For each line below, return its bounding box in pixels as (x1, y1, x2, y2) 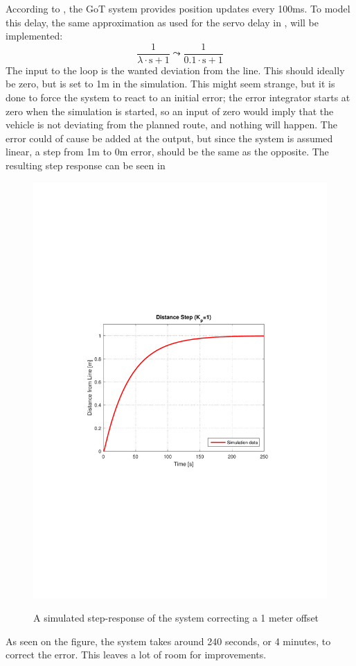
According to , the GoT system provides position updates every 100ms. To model (6, 1, 350, 15)
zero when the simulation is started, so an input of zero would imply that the (6, 103, 334, 118)
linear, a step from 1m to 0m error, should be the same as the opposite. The (6, 144, 329, 159)
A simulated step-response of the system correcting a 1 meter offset (33, 610, 319, 625)
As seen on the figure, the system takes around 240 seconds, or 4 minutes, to (6, 633, 331, 648)
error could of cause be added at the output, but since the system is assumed (6, 130, 333, 145)
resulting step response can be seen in (6, 158, 166, 172)
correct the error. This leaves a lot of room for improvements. (6, 647, 267, 662)
